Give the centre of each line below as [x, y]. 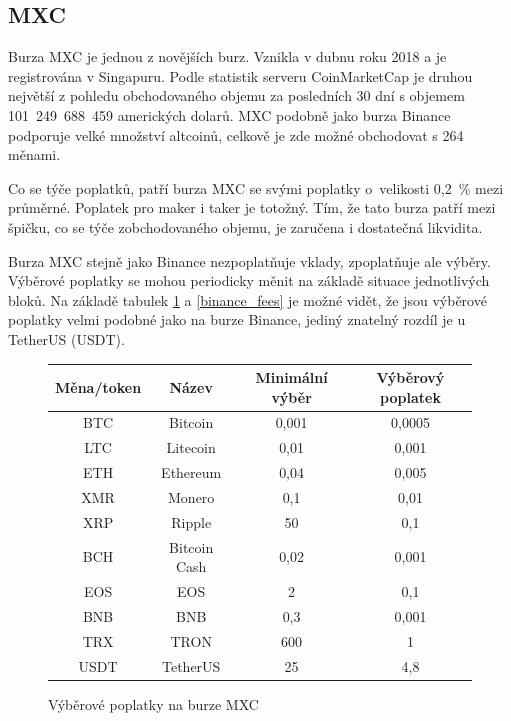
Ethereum [191, 472]
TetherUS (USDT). [66, 338]
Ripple [191, 521]
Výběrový [410, 377]
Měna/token [98, 386]
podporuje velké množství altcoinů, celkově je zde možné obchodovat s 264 [236, 134]
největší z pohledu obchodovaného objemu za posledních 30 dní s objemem [236, 95]
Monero [191, 496]
